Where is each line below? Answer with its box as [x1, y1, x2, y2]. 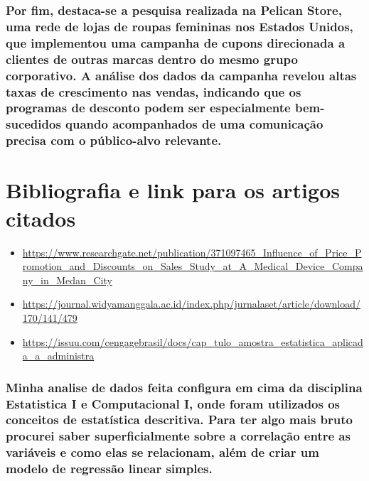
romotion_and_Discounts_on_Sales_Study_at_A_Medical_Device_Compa [22, 259, 363, 274]
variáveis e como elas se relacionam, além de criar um [6, 443, 319, 461]
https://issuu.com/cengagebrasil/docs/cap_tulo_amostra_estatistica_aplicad [22, 334, 363, 349]
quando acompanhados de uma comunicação [65, 115, 323, 133]
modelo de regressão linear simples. [6, 460, 213, 477]
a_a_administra [22, 348, 95, 363]
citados [6, 203, 76, 232]
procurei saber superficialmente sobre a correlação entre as [6, 427, 351, 445]
